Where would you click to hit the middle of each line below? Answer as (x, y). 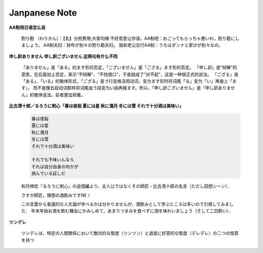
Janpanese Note (43, 13)
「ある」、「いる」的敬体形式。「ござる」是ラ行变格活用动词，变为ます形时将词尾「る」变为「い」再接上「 (127, 81)
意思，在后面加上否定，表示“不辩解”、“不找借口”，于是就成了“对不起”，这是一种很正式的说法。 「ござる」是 (130, 74)
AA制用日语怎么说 (27, 27)
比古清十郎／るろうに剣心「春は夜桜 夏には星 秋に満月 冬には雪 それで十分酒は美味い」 (96, 106)
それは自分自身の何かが (55, 167)
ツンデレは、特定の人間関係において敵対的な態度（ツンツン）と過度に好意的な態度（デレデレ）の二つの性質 (130, 233)
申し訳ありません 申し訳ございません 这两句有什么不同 (63, 56)
